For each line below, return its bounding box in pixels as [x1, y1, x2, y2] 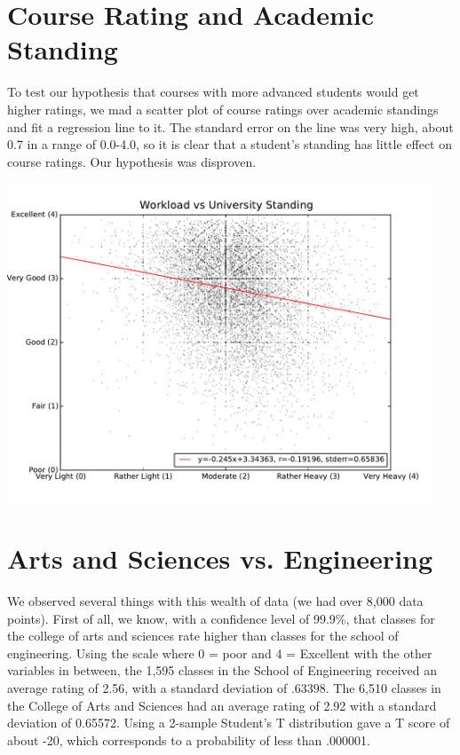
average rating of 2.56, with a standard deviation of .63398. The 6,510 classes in [7, 678, 441, 696]
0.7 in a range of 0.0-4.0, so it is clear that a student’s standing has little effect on [7, 135, 453, 153]
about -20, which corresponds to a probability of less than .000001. [7, 730, 370, 749]
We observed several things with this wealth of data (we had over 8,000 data [7, 592, 424, 610]
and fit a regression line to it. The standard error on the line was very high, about [7, 117, 454, 136]
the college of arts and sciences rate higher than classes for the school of [7, 626, 399, 645]
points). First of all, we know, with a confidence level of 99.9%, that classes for [7, 609, 435, 627]
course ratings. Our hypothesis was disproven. [7, 152, 257, 170]
